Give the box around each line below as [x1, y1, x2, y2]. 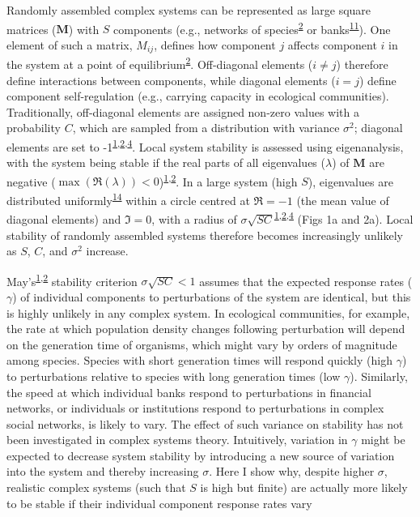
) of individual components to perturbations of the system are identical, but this [12, 288, 411, 305]
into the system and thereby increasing [6, 463, 199, 480]
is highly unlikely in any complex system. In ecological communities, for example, [6, 304, 410, 321]
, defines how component [154, 36, 276, 53]
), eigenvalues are [308, 173, 393, 190]
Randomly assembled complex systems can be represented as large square [6, 2, 371, 18]
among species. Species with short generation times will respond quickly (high [6, 352, 392, 369]
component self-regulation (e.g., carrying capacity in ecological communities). [6, 88, 389, 105]
